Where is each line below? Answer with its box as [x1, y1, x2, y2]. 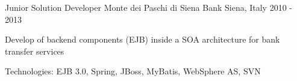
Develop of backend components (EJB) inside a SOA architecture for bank [5, 33, 280, 46]
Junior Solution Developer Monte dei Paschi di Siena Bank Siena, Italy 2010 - [5, 1, 293, 13]
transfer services [5, 44, 64, 57]
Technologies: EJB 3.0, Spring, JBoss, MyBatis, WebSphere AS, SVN [5, 65, 261, 77]
